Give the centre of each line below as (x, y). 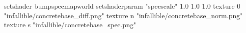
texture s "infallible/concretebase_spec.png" (70, 25)
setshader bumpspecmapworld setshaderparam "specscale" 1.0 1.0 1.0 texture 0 (122, 6)
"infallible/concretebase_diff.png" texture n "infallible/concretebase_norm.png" (123, 15)
